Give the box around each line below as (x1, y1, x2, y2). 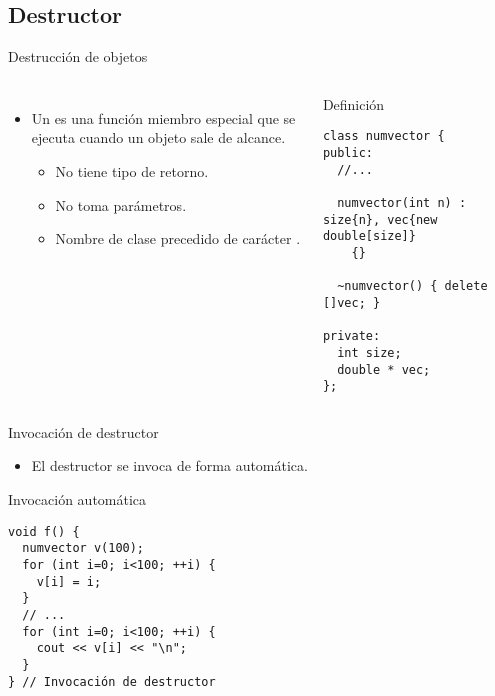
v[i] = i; (36, 574, 102, 589)
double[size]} (322, 229, 416, 244)
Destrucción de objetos (8, 46, 148, 67)
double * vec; (337, 362, 431, 377)
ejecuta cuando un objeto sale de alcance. (31, 127, 286, 148)
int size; (337, 345, 402, 360)
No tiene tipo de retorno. (55, 160, 209, 181)
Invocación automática (8, 489, 147, 510)
